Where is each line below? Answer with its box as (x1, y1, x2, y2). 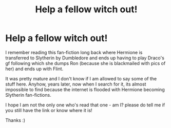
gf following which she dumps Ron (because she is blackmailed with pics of (5, 60, 166, 66)
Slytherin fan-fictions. (5, 92, 51, 98)
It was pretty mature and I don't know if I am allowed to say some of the (5, 75, 157, 81)
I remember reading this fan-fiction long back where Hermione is (5, 49, 143, 55)
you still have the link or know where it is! (5, 107, 92, 113)
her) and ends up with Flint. (5, 66, 64, 72)
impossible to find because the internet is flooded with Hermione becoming (5, 86, 165, 93)
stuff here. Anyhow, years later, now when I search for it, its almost (5, 81, 146, 87)
